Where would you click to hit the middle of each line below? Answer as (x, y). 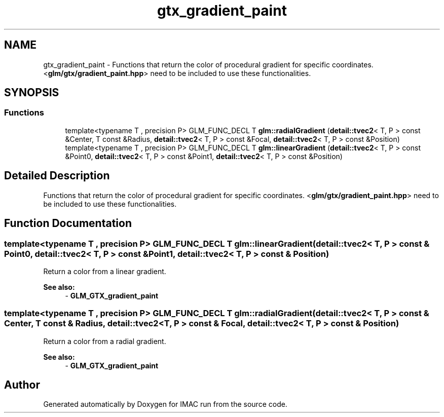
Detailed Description (57, 176)
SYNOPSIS (32, 93)
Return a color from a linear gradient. (105, 271)
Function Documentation (68, 223)
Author (22, 385)
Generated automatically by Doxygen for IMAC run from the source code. (165, 404)
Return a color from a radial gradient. (105, 341)
